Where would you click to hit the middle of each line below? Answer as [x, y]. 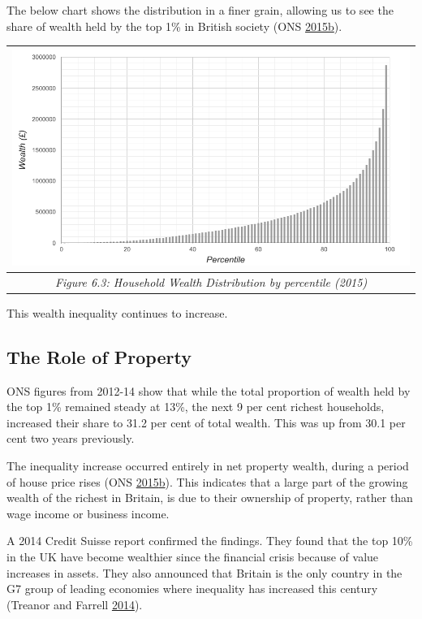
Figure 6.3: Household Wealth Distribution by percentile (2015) [211, 281]
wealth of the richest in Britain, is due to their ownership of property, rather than [210, 498]
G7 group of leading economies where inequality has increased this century [192, 589]
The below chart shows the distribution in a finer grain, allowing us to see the [200, 10]
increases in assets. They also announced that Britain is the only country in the [205, 572]
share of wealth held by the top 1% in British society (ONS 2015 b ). [174, 26]
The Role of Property [99, 356]
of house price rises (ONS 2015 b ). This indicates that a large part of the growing [207, 481]
